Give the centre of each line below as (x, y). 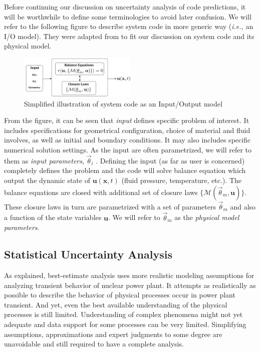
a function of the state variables (53, 217)
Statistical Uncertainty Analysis (88, 254)
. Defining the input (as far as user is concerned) (170, 160)
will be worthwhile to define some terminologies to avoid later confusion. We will (128, 16)
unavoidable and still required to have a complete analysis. (94, 344)
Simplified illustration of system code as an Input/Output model (123, 103)
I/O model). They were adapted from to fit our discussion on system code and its (129, 36)
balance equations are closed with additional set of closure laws (101, 192)
